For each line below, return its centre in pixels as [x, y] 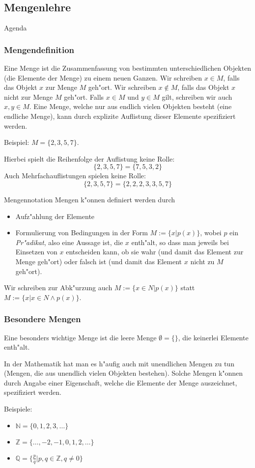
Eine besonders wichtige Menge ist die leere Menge [80, 337]
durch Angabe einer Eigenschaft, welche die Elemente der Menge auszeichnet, [121, 382]
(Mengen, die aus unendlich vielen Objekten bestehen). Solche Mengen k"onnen [124, 373]
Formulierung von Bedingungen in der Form [82, 233]
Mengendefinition [39, 49]
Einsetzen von [36, 252]
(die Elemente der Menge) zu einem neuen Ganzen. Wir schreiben [103, 77]
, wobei [211, 233]
